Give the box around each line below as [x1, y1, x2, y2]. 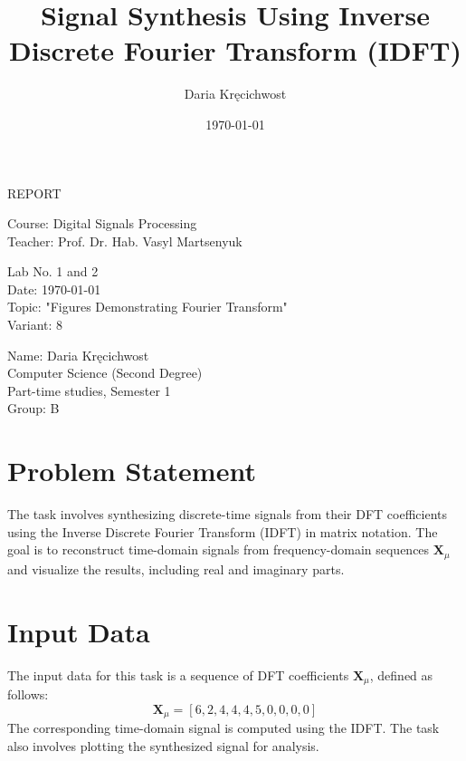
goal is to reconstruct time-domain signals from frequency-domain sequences [7, 540, 430, 559]
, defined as [369, 665, 433, 684]
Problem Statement [7, 452, 256, 489]
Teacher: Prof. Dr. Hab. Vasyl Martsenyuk [7, 231, 243, 250]
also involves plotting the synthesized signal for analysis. [7, 736, 319, 755]
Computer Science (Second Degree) [7, 363, 203, 382]
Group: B [7, 399, 60, 418]
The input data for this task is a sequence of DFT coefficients [7, 665, 349, 684]
